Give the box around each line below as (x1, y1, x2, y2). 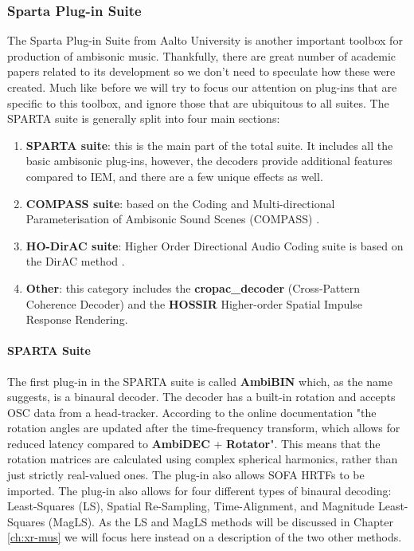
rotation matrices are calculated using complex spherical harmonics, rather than (7, 451, 398, 467)
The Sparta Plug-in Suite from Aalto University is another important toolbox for (7, 32, 403, 49)
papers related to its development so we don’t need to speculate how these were (7, 63, 396, 80)
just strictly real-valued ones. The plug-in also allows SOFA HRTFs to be (7, 466, 365, 483)
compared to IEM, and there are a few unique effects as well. (25, 167, 323, 184)
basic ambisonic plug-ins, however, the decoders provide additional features (25, 152, 393, 169)
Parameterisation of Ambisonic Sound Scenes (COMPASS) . (25, 211, 320, 227)
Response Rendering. (25, 311, 128, 328)
